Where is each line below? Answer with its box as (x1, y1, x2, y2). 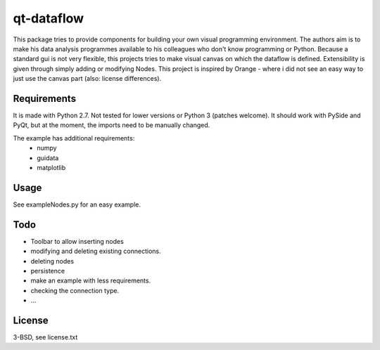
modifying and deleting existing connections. (30, 247, 161, 256)
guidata (37, 153, 59, 162)
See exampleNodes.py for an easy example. (13, 200, 141, 209)
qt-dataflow (13, 11, 84, 26)
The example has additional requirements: (13, 134, 135, 142)
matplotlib (37, 163, 66, 171)
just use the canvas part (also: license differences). (13, 74, 162, 83)
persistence (30, 266, 65, 275)
